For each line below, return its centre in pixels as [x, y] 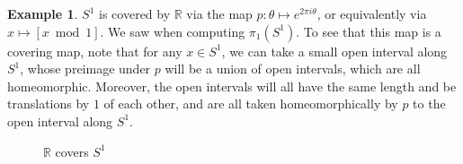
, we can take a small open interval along [334, 51]
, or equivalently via [372, 13]
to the [429, 104]
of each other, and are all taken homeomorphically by [251, 104]
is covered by [135, 13]
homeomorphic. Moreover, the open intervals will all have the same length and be [232, 86]
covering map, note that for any [95, 51]
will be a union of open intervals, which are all [293, 69]
